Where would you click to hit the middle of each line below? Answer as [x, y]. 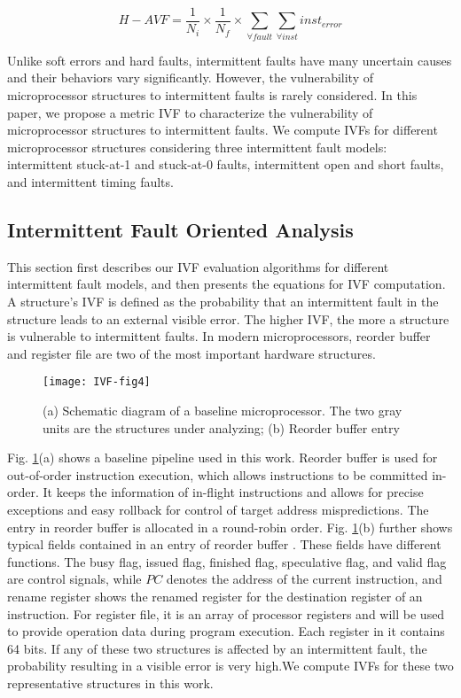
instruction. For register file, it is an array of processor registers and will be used [226, 613]
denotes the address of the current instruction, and [304, 579]
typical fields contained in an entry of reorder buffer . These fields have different [224, 544]
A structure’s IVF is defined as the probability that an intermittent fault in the [223, 301]
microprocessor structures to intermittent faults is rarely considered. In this [212, 94]
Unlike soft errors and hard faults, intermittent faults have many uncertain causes [230, 60]
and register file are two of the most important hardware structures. [191, 353]
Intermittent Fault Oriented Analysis [180, 229]
